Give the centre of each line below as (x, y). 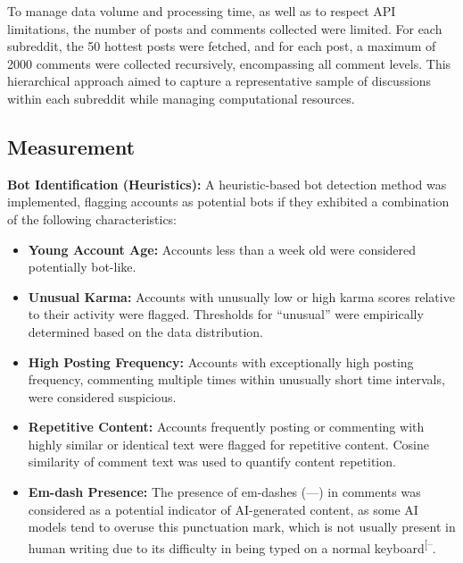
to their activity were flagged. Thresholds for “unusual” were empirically (226, 314)
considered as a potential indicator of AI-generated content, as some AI (223, 509)
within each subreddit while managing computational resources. (181, 98)
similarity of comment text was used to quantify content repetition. (212, 462)
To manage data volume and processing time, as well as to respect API (202, 11)
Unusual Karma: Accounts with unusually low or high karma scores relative (241, 296)
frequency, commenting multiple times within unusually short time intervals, (236, 379)
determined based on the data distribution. (145, 331)
